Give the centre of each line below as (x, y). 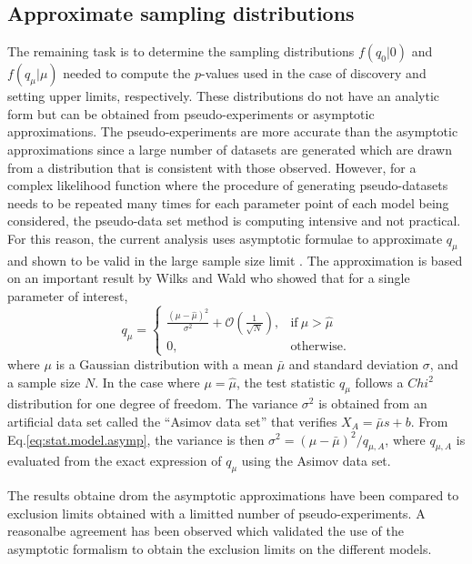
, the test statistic (286, 382)
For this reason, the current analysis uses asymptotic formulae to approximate (225, 238)
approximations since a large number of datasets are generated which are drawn (230, 149)
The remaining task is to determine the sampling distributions (181, 51)
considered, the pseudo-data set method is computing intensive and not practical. (234, 221)
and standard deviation (353, 363)
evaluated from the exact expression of (115, 461)
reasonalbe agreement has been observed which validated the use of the (206, 531)
